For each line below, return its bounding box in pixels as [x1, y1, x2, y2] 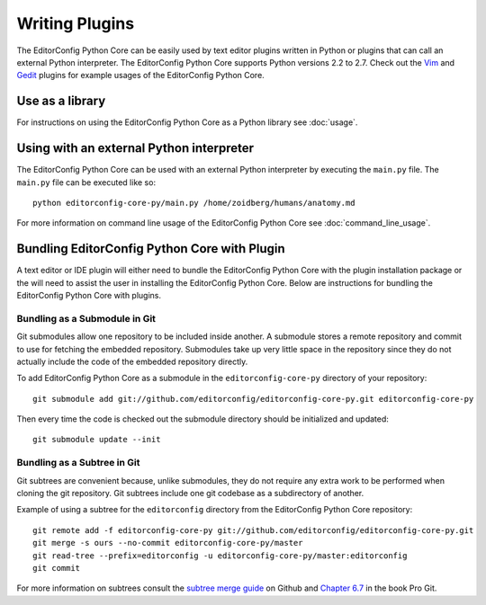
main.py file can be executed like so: [16, 176, 157, 188]
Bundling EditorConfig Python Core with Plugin [16, 241, 285, 256]
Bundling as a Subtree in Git [16, 457, 140, 469]
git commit [32, 563, 81, 573]
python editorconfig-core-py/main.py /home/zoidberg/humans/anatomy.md [32, 198, 355, 208]
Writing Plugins [16, 13, 135, 33]
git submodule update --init [32, 434, 161, 445]
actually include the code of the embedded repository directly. [16, 356, 248, 367]
